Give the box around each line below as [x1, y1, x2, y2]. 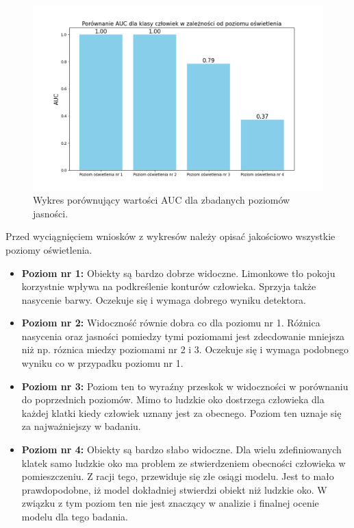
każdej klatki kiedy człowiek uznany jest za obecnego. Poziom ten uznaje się [21, 405, 342, 420]
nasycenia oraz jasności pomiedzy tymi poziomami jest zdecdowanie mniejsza [21, 328, 345, 343]
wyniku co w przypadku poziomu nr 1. [21, 356, 184, 370]
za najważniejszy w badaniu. [21, 419, 141, 433]
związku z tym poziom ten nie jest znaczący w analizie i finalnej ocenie [21, 496, 319, 510]
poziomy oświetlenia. [5, 242, 92, 256]
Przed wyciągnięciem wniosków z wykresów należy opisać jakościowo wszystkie [5, 229, 336, 243]
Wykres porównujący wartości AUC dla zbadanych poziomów [33, 193, 290, 207]
